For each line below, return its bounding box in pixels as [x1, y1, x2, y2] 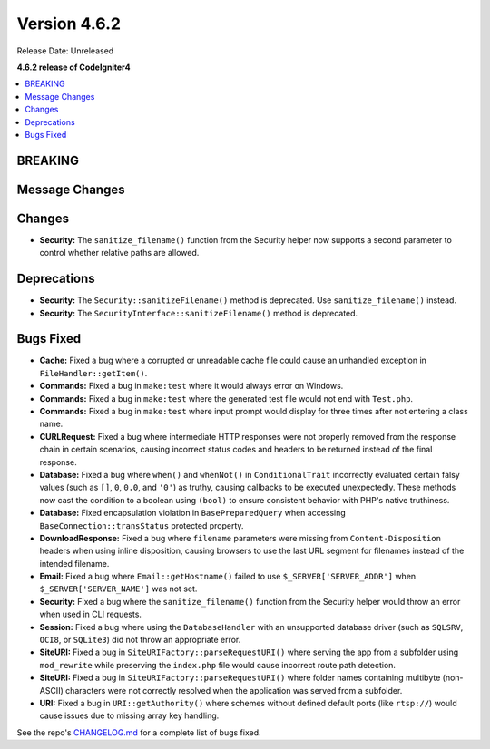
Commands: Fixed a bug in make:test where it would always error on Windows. [39, 381, 344, 392]
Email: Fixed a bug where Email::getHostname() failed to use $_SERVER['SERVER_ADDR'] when [39, 571, 416, 582]
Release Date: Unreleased [16, 45, 114, 56]
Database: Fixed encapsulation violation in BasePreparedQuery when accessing [39, 508, 347, 519]
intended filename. [39, 558, 110, 569]
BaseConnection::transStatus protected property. [39, 520, 244, 530]
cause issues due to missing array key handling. [39, 710, 220, 721]
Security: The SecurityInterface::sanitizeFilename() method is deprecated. [39, 307, 358, 318]
